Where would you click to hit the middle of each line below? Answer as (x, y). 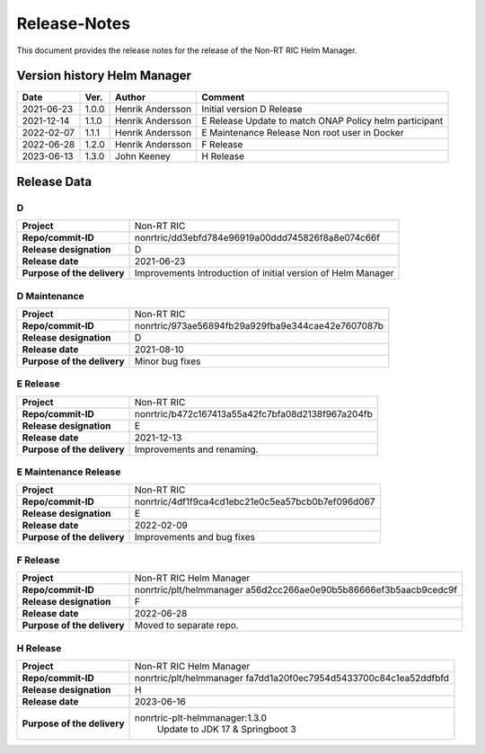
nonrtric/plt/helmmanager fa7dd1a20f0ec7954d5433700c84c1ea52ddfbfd (292, 678)
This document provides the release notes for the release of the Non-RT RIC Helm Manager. (187, 50)
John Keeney (143, 156)
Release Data (54, 181)
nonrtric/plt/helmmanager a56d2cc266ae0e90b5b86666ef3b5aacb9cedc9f (296, 590)
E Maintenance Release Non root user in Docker (303, 133)
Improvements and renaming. (197, 449)
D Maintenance (50, 296)
